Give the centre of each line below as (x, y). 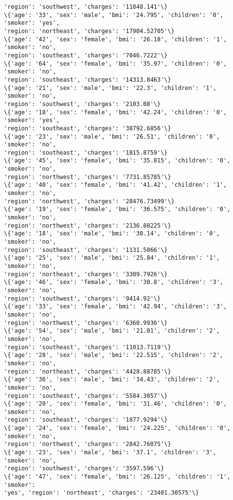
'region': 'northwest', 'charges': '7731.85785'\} (88, 177)
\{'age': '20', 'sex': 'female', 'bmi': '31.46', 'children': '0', (116, 404)
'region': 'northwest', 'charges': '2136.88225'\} (88, 225)
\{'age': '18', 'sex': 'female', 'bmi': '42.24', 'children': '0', (116, 112)
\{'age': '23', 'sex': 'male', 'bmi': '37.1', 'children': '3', (110, 453)
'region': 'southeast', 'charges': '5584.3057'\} (86, 396)
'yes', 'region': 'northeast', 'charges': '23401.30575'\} (101, 493)
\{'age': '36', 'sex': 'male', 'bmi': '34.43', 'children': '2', (112, 380)
